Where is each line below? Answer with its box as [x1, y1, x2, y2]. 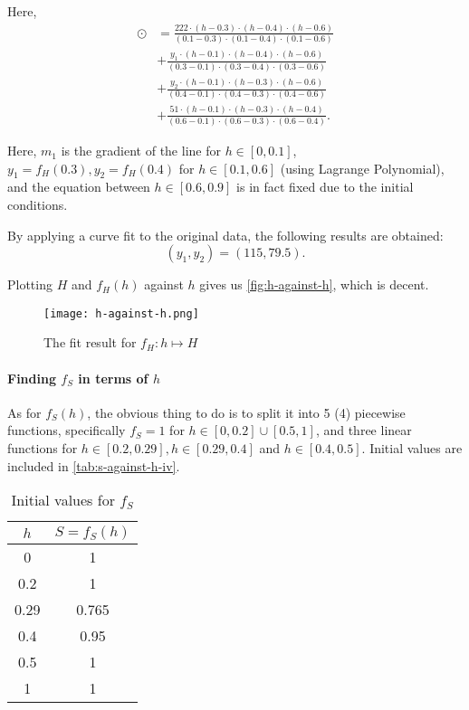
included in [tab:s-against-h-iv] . [7, 456, 180, 475]
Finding [7, 368, 56, 387]
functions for [7, 439, 78, 458]
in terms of [78, 368, 148, 387]
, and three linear [315, 421, 412, 440]
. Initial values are [361, 439, 463, 458]
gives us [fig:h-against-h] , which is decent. [199, 275, 429, 294]
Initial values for [11, 489, 115, 511]
